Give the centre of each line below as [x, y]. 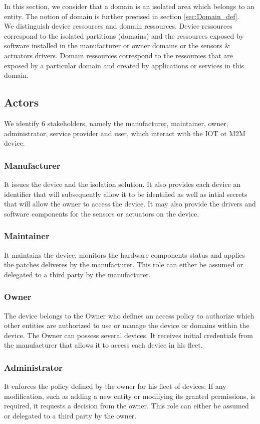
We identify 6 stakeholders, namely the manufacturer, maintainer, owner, [116, 123]
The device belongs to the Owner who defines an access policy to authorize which [129, 315]
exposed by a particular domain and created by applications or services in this [124, 65]
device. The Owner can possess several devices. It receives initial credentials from [128, 335]
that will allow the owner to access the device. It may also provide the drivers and [130, 204]
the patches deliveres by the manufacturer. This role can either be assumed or [124, 264]
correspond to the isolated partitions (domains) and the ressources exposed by [124, 35]
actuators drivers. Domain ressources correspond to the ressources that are [119, 55]
